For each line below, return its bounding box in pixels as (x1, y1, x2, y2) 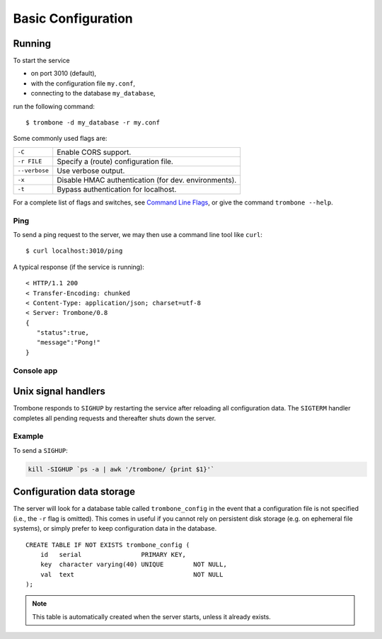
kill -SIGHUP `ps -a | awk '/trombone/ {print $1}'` (28, 465, 215, 473)
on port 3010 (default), (30, 69, 97, 78)
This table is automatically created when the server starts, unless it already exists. (32, 612, 272, 621)
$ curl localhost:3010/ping (25, 247, 123, 255)
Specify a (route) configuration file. (57, 156, 173, 166)
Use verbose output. (57, 166, 125, 175)
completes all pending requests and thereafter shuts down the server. (13, 414, 216, 422)
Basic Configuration (13, 11, 134, 26)
